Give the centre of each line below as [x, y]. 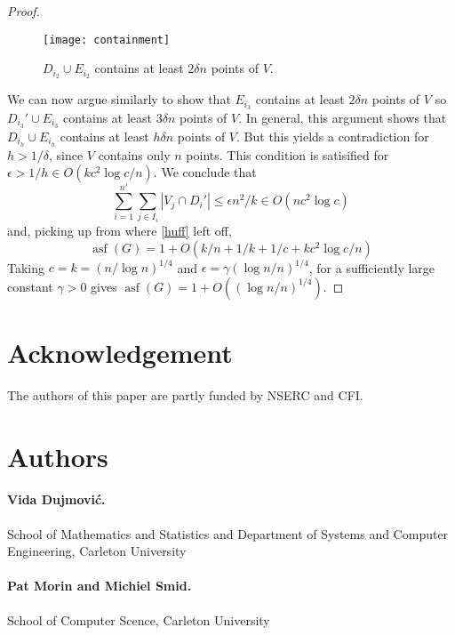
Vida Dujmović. [56, 499]
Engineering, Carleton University [97, 551]
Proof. [24, 11]
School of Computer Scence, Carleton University [139, 619]
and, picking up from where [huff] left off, [120, 231]
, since [66, 154]
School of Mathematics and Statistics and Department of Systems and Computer [228, 533]
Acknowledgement [120, 352]
